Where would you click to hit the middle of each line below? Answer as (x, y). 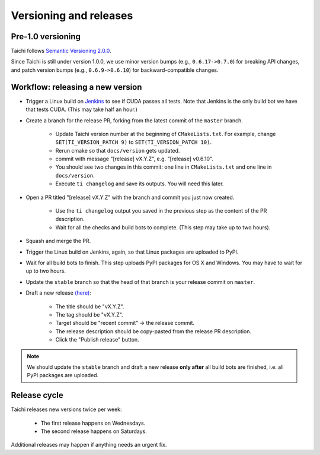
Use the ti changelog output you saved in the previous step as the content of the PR (161, 211)
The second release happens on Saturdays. (94, 431)
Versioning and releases (72, 15)
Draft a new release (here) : (58, 293)
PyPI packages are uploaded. (63, 375)
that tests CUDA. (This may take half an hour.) (81, 109)
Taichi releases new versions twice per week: (66, 409)
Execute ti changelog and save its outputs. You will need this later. (140, 184)
